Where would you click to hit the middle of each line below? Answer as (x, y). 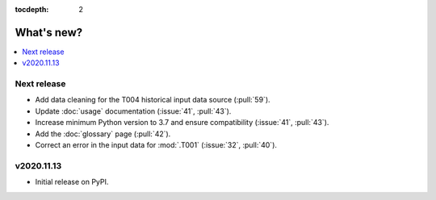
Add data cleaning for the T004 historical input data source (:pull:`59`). (153, 100)
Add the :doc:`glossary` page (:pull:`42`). (103, 134)
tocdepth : (32, 9)
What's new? (49, 32)
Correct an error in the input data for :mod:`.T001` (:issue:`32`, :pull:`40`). (156, 145)
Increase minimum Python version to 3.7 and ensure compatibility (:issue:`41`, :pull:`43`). (182, 123)
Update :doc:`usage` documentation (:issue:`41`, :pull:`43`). (133, 111)
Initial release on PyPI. (72, 182)
